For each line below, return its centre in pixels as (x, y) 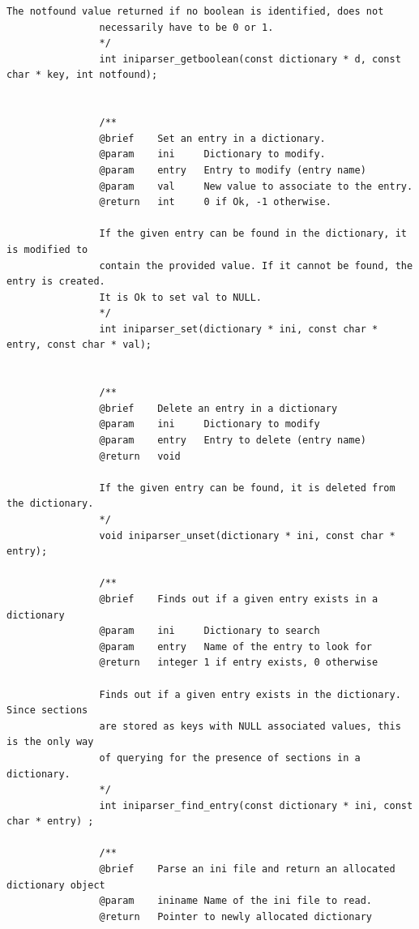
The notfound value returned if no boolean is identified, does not (195, 11)
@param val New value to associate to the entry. (256, 186)
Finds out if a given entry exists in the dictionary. (250, 694)
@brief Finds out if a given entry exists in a (239, 599)
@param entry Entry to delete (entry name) (233, 441)
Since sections (47, 711)
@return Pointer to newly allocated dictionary (236, 916)
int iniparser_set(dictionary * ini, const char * (239, 329)
